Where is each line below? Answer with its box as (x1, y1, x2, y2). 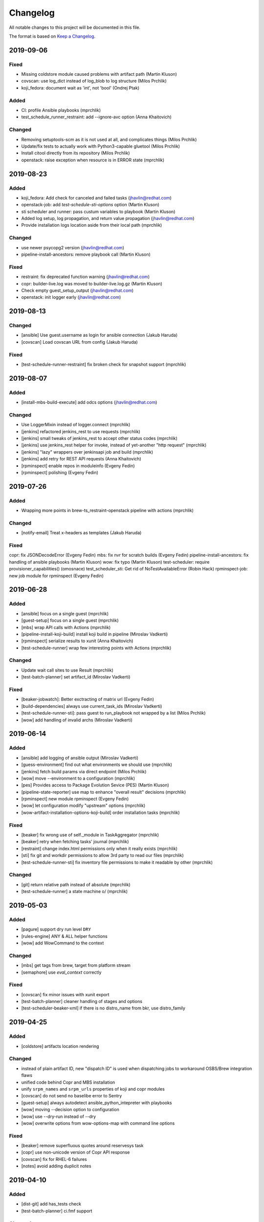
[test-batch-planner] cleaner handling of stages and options (21, 999, 143, 1004)
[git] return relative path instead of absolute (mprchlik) (21, 881, 131, 887)
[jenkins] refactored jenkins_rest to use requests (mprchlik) (21, 428, 140, 435)
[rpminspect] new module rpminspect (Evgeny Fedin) (21, 796, 129, 802)
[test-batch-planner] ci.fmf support (21, 1208, 92, 1214)
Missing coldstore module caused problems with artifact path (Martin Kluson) (21, 71, 177, 77)
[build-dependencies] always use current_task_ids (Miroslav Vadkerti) (21, 703, 162, 709)
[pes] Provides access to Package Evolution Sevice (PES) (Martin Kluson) (21, 782, 170, 788)
